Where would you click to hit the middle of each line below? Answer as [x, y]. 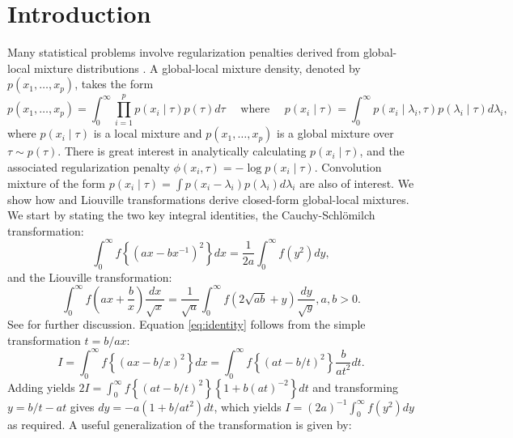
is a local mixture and [148, 133]
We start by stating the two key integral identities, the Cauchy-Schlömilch [191, 215]
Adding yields [41, 387]
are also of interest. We [357, 183]
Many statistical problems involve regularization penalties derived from [184, 52]
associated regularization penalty [89, 167]
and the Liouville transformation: [90, 276]
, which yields [248, 406]
